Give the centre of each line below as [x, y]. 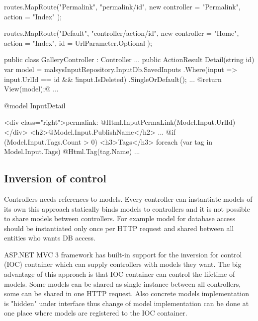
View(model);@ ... [31, 89]
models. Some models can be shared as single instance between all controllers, [123, 283]
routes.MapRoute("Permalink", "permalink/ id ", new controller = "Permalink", [122, 6]
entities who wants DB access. [50, 238]
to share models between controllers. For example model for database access [120, 218]
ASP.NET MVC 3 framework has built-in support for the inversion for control [123, 254]
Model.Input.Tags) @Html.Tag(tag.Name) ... [72, 151]
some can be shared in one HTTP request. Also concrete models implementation [127, 293]
